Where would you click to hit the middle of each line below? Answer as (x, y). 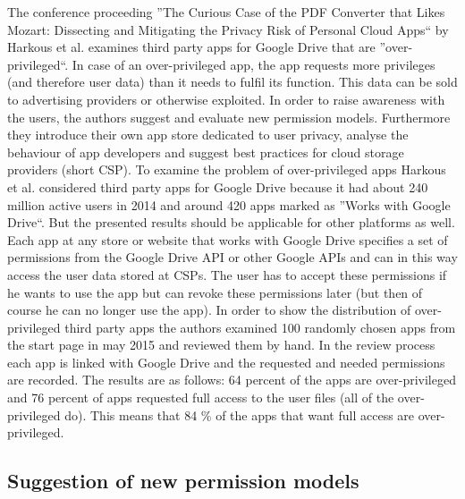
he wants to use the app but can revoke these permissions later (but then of (215, 292)
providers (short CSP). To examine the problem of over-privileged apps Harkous (227, 169)
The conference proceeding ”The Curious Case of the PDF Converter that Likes (226, 12)
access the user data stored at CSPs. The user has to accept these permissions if (227, 274)
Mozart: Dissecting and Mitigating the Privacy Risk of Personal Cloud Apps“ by (228, 29)
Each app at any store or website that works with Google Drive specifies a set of (228, 239)
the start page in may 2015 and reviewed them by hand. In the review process (221, 345)
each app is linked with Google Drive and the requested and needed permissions (226, 362)
